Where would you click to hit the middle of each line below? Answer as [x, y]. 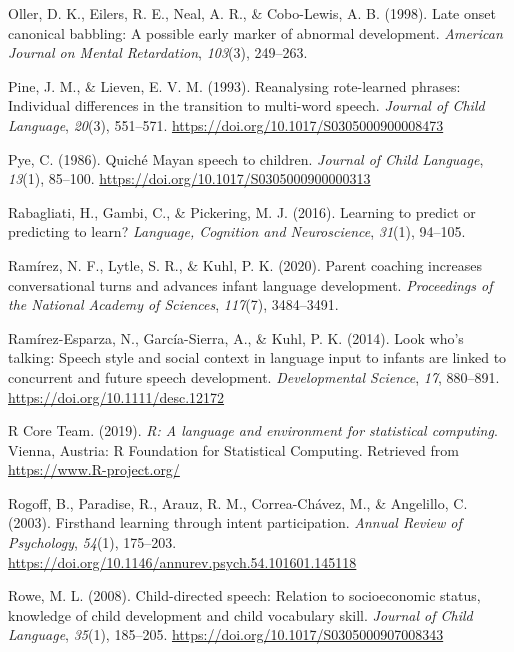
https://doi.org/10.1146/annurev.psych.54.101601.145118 [182, 561]
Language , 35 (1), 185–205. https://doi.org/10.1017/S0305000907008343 [226, 634]
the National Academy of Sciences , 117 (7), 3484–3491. [173, 304]
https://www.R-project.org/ [94, 469]
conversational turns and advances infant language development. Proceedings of [250, 284]
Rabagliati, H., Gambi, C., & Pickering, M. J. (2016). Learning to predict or [242, 211]
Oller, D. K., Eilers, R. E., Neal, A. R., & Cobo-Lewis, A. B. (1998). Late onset [252, 13]
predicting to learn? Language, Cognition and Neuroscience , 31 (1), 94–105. [237, 231]
